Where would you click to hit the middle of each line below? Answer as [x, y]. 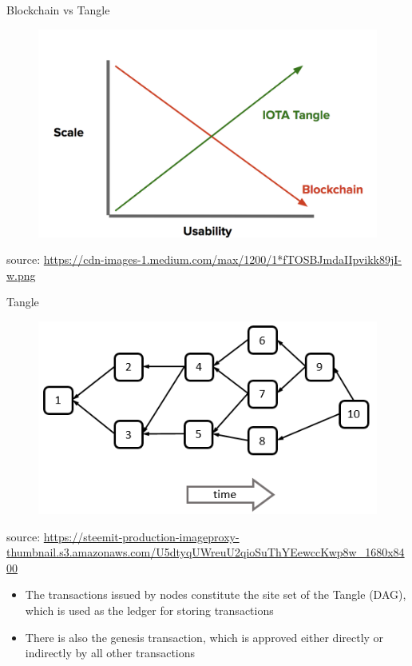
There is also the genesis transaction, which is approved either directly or [204, 637]
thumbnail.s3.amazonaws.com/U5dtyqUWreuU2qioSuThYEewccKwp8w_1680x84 [206, 552]
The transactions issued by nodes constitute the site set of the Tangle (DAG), [216, 594]
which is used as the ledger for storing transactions [149, 610]
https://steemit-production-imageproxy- [141, 536]
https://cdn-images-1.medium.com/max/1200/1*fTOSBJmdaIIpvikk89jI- [222, 259]
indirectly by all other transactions [110, 653]
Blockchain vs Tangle [58, 10]
